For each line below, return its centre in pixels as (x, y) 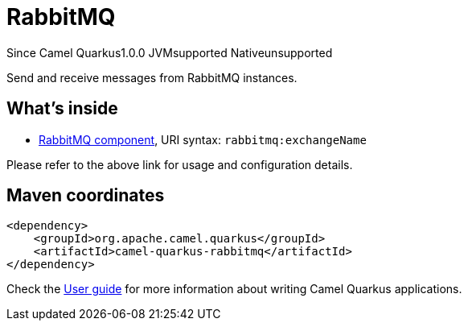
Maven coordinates (86, 196)
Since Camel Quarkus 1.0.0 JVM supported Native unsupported (170, 52)
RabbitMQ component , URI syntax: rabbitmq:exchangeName (203, 139)
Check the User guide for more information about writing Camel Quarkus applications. (234, 289)
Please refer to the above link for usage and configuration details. (180, 164)
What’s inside (62, 109)
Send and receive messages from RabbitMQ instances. (152, 77)
